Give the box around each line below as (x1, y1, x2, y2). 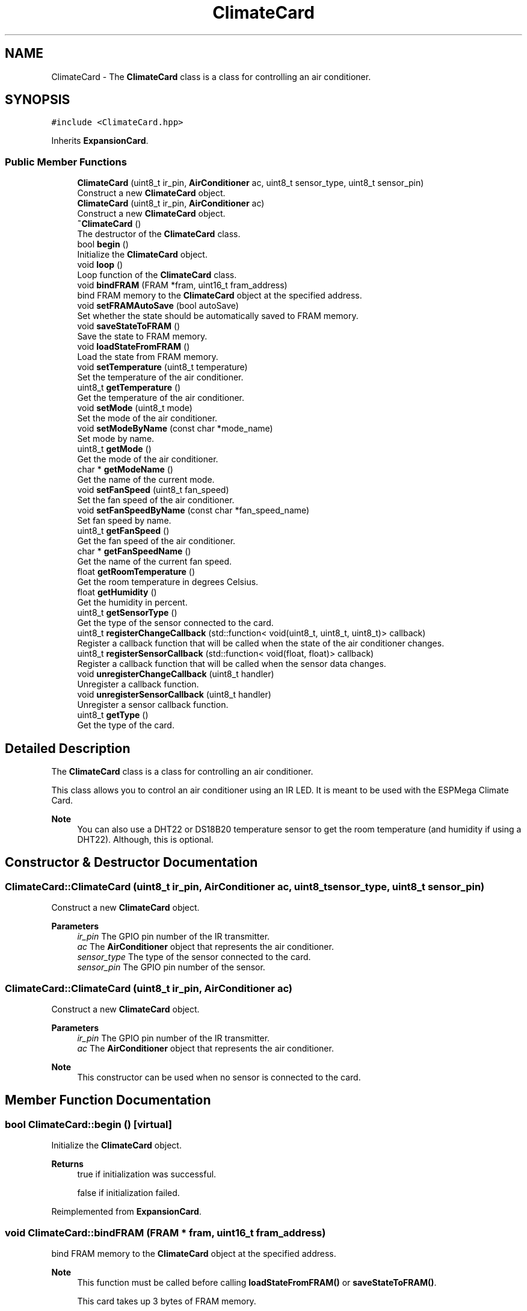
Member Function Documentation (5, 1092, 211, 1108)
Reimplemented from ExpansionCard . (51, 1206, 202, 1217)
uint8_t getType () (77, 710, 149, 721)
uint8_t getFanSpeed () (77, 525, 170, 536)
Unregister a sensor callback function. (77, 699, 229, 710)
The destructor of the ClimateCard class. (77, 229, 241, 240)
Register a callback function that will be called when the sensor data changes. (77, 659, 386, 669)
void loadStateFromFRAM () (77, 341, 190, 352)
